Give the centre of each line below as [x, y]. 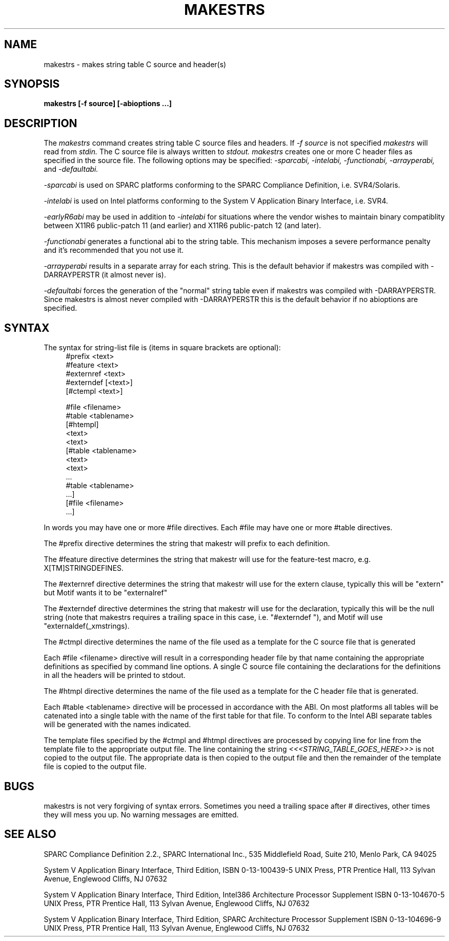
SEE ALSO [30, 834]
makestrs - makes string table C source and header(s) [135, 64]
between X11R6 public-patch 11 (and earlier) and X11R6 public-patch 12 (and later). [182, 226]
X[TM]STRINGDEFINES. [84, 568]
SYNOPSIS [32, 84]
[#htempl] [82, 425]
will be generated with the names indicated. [117, 725]
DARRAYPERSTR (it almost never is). [105, 275]
